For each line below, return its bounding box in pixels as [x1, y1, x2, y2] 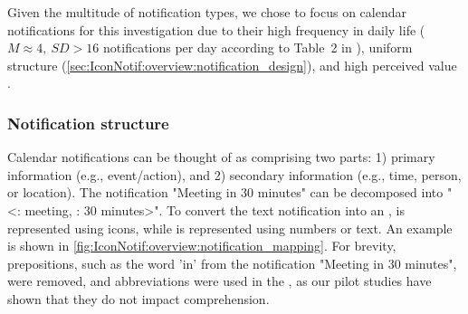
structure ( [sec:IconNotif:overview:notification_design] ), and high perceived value [7, 55, 457, 74]
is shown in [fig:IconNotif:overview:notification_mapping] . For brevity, [7, 236, 396, 255]
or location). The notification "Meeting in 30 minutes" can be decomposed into [7, 183, 444, 202]
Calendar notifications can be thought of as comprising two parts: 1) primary [7, 147, 435, 167]
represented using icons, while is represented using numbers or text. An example [7, 218, 453, 237]
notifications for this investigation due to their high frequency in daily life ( [7, 20, 425, 39]
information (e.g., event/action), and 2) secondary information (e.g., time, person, [7, 165, 462, 184]
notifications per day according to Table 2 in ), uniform [103, 38, 413, 57]
